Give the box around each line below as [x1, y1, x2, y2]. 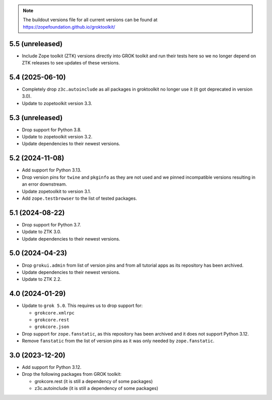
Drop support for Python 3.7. [22, 221, 81, 227]
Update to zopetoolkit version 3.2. [22, 134, 93, 140]
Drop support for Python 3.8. [22, 126, 82, 133]
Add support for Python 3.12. [22, 364, 82, 370]
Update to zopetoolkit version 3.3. [22, 100, 93, 106]
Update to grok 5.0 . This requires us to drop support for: [22, 302, 143, 309]
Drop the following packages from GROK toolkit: [22, 371, 122, 377]
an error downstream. [22, 181, 67, 187]
